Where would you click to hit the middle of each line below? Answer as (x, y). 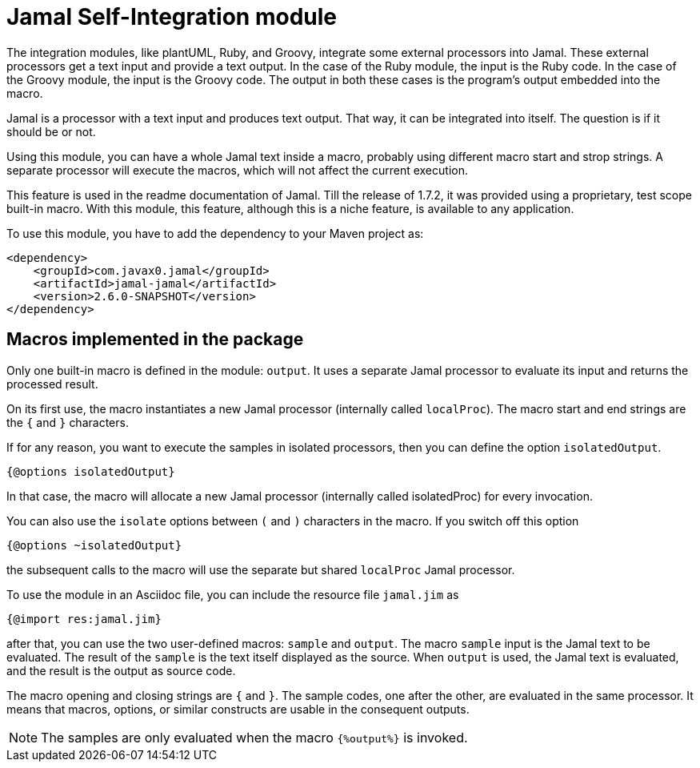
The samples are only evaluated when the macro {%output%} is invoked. (254, 737)
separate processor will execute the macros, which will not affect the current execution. (237, 170)
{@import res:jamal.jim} (84, 619)
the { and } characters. (68, 422)
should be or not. (51, 131)
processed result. (52, 384)
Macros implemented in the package (155, 340)
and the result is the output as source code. (121, 670)
